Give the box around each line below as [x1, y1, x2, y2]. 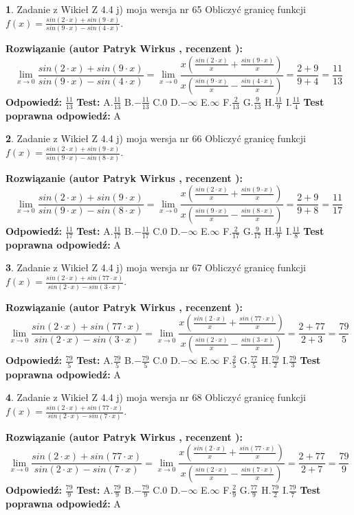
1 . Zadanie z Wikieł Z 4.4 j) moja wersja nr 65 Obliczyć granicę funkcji [5, 2, 306, 16]
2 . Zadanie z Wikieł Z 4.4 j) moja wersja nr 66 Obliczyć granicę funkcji [5, 131, 306, 146]
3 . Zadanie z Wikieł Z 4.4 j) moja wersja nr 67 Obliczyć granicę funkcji [5, 260, 306, 275]
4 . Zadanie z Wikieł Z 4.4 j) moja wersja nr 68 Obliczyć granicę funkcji [5, 390, 306, 404]
